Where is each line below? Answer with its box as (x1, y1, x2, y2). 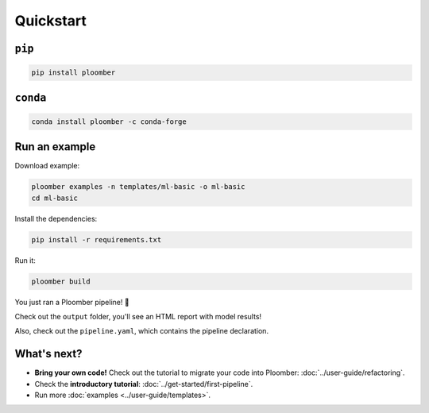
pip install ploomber (31, 68, 116, 77)
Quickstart (14, 12, 87, 29)
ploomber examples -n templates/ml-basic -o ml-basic (31, 183, 245, 191)
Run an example (14, 140, 96, 154)
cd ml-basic (31, 193, 79, 203)
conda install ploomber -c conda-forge (31, 117, 187, 126)
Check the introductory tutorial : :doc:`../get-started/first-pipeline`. (34, 379, 253, 388)
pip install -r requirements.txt (31, 235, 162, 244)
